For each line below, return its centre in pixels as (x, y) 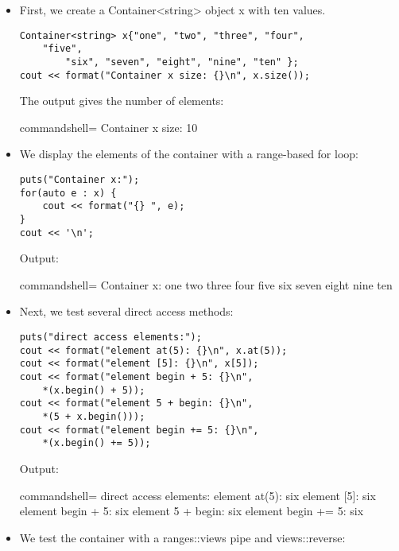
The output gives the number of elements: (122, 101)
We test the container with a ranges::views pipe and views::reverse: (182, 537)
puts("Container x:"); (79, 180)
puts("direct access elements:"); (110, 338)
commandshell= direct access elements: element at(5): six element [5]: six (198, 495)
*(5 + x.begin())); (94, 417)
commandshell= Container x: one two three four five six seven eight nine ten (206, 284)
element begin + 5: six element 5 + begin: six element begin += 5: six (192, 511)
